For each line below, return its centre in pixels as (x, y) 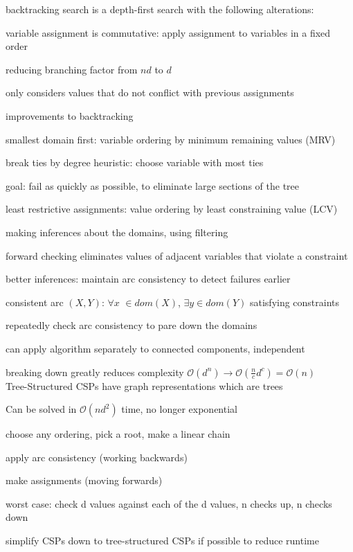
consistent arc (35, 302)
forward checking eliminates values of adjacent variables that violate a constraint (177, 255)
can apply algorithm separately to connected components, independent (155, 348)
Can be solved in (41, 409)
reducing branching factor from (72, 69)
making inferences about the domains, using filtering (117, 232)
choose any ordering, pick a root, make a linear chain (118, 434)
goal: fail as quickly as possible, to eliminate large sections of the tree (153, 185)
